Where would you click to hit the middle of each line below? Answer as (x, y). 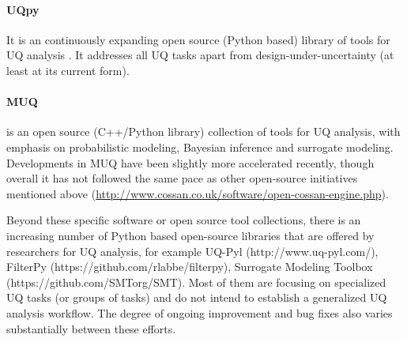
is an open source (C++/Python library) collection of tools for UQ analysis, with (203, 132)
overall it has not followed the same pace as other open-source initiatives (182, 178)
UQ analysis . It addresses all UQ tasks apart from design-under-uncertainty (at (200, 55)
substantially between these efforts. (91, 328)
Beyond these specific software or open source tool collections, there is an (184, 220)
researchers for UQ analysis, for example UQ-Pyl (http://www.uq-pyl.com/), (192, 251)
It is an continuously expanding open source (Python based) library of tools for (198, 39)
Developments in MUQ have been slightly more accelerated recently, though (190, 162)
